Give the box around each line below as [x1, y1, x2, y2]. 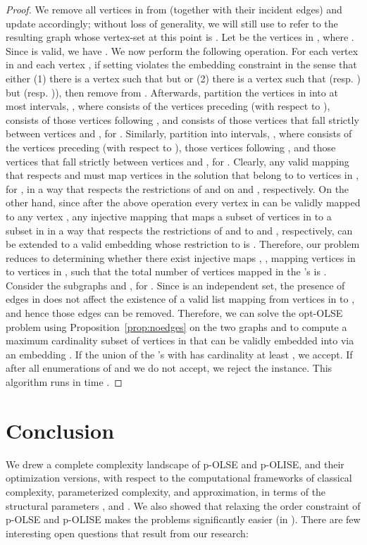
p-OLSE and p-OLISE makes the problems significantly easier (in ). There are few [6, 512, 361, 527]
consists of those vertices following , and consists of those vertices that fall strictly [6, 112, 359, 127]
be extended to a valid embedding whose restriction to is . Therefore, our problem [6, 237, 360, 251]
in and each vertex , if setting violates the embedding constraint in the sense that [6, 57, 357, 72]
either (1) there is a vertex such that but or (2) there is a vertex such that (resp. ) [6, 70, 361, 85]
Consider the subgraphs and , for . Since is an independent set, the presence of [6, 277, 345, 292]
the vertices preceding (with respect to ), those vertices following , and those [6, 139, 336, 154]
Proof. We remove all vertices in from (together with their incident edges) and [6, 2, 342, 16]
